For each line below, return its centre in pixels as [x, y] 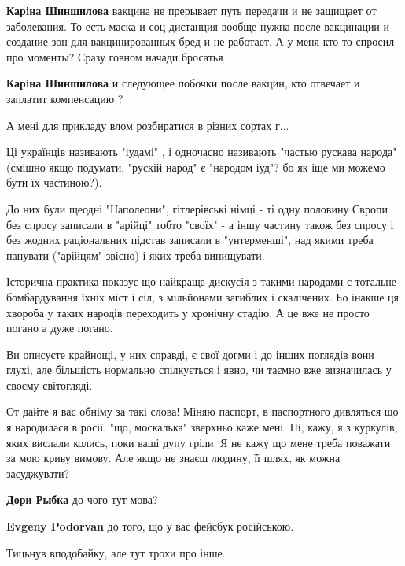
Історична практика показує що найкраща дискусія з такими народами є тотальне [202, 281]
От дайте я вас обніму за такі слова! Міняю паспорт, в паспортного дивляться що [202, 411]
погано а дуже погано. [60, 328]
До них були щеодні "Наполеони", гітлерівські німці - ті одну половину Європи [197, 208]
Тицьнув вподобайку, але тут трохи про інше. [116, 552]
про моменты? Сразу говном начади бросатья [115, 56]
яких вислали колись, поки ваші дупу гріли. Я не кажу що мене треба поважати [199, 442]
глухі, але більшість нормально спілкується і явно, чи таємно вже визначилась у [199, 370]
